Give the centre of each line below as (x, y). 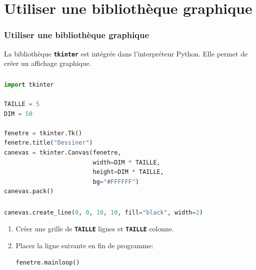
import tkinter (29, 84)
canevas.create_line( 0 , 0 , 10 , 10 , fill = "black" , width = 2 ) (104, 212)
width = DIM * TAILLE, (127, 162)
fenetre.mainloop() (48, 262)
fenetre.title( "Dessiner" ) (48, 143)
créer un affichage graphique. (48, 63)
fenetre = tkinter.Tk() (43, 133)
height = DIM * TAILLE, (128, 172)
